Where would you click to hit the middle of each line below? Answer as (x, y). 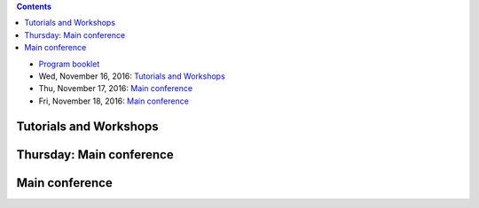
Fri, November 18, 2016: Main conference (114, 101)
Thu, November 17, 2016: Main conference (116, 89)
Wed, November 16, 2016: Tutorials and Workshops (132, 76)
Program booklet (69, 64)
